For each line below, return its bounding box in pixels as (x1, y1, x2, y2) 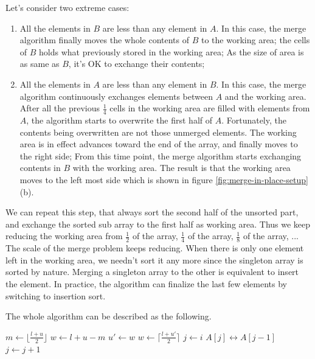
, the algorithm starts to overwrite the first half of (26, 113, 212, 126)
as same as (19, 57, 60, 70)
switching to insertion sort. (5, 289, 106, 302)
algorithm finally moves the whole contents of (19, 33, 190, 46)
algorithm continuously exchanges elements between (19, 89, 213, 102)
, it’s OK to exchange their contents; (68, 57, 205, 70)
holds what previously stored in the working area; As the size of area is (39, 45, 304, 58)
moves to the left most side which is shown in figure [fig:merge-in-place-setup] (19, 173, 308, 186)
